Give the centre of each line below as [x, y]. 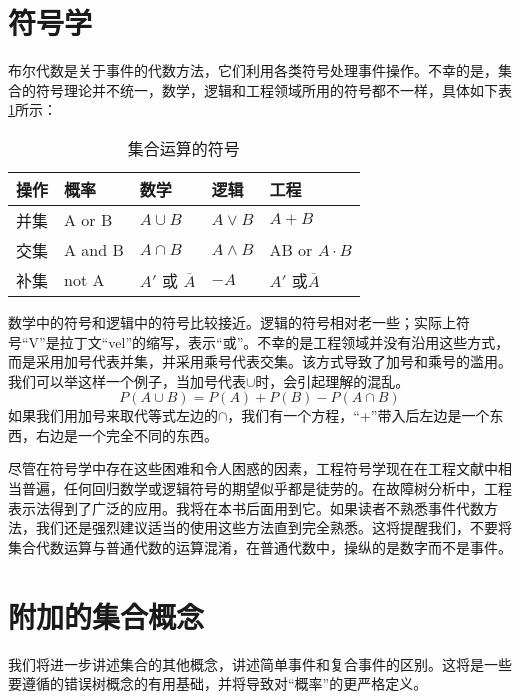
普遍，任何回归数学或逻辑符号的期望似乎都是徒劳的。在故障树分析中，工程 [266, 488]
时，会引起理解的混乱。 [332, 380]
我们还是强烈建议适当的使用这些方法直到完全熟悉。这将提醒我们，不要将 [273, 527]
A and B [94, 250]
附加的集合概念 [106, 615]
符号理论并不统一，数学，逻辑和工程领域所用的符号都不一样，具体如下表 [273, 89]
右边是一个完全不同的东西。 [126, 434]
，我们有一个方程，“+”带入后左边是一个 [358, 415]
